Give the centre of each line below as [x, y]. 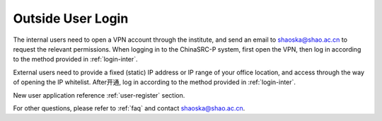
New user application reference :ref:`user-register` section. [99, 95]
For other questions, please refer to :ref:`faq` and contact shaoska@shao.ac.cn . [129, 108]
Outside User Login [71, 18]
